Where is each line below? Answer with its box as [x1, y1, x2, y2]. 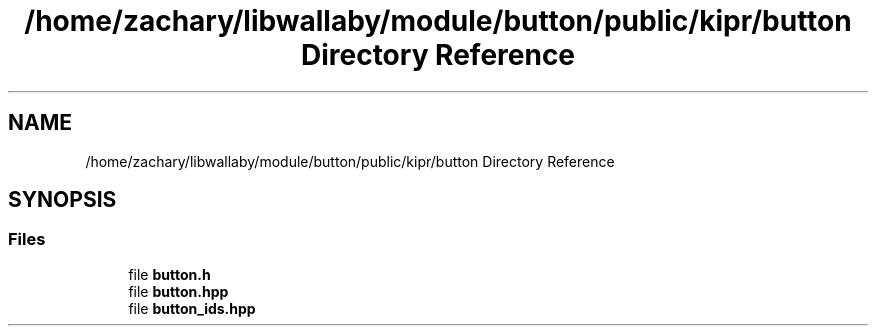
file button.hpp [128, 282, 229, 300]
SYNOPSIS [8, 187, 117, 213]
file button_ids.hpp [128, 299, 256, 317]
